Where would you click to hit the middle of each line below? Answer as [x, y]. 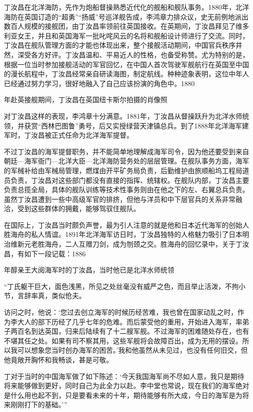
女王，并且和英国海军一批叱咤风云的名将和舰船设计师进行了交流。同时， [133, 35]
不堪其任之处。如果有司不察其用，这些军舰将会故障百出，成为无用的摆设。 [123, 340]
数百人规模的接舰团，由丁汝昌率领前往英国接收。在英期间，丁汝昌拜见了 [120, 26]
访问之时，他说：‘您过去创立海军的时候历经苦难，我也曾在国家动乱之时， [121, 312]
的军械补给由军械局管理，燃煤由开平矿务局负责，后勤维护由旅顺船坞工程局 [123, 170]
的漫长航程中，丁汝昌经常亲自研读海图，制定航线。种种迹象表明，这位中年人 [126, 74]
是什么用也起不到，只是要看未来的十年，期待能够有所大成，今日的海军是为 [123, 395]
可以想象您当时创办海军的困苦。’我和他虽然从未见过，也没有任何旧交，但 [132, 350]
